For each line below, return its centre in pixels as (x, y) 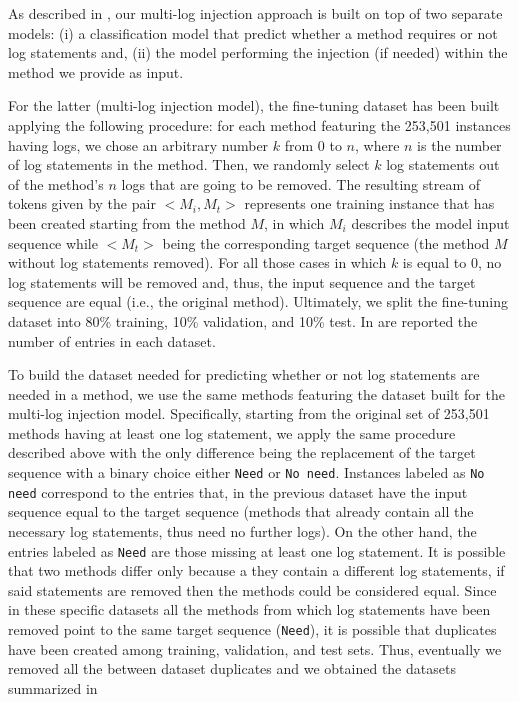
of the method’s (56, 183)
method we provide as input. (96, 71)
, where (377, 144)
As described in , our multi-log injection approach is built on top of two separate (255, 13)
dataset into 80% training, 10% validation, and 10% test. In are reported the (243, 320)
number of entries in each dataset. (112, 340)
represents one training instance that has (369, 203)
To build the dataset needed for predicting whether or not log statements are (244, 374)
